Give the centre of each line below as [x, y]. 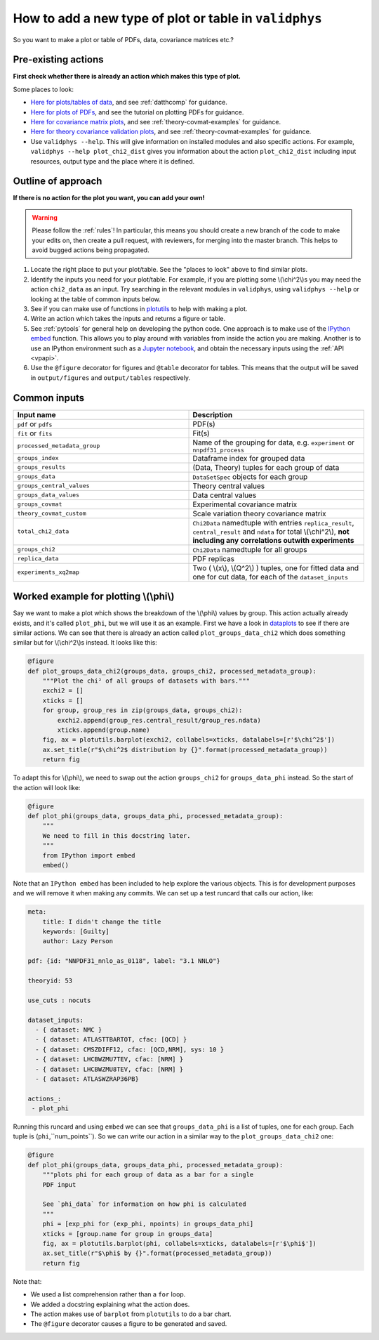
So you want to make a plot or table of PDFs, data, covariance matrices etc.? [124, 39]
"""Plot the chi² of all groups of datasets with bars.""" [146, 681]
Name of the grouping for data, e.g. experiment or [273, 442]
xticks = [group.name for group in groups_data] [128, 1234]
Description [213, 414]
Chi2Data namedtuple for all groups [250, 549]
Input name [36, 414]
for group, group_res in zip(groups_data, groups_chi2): [142, 710]
